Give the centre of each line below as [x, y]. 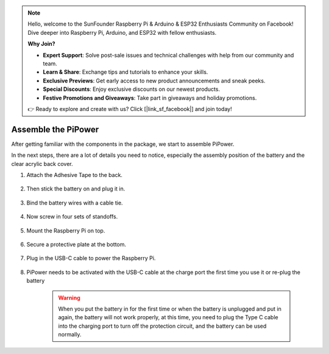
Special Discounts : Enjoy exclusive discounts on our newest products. [132, 89]
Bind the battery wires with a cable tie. [75, 203]
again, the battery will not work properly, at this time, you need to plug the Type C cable [168, 317]
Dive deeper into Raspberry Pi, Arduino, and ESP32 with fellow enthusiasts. [122, 32]
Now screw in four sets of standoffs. [72, 217]
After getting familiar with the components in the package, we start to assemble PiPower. [123, 144]
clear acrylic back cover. [42, 164]
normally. [70, 334]
